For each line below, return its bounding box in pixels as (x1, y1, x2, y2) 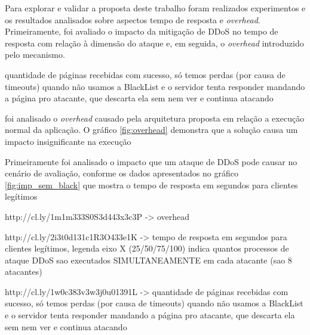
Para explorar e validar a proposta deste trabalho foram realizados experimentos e (5, 2, 306, 14)
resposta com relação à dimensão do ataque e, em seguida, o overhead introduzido (5, 36, 304, 49)
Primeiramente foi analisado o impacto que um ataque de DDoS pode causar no (5, 155, 297, 167)
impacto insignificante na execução (5, 135, 131, 147)
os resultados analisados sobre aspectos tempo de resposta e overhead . (5, 13, 260, 26)
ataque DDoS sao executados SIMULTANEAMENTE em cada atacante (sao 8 (5, 253, 292, 266)
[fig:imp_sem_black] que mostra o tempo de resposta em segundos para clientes (5, 178, 298, 191)
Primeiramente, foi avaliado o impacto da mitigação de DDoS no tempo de (5, 25, 278, 38)
